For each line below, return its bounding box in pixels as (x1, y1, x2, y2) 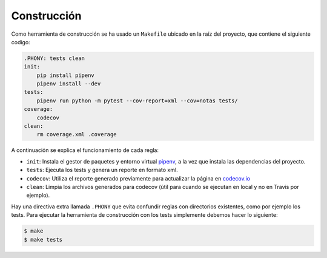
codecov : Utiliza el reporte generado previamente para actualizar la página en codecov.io (26, 174, 251, 182)
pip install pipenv (36, 71, 95, 79)
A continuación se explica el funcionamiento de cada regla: (11, 147, 159, 154)
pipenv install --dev (36, 81, 101, 87)
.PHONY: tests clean (24, 55, 85, 62)
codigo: (11, 38, 30, 45)
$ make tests (24, 236, 63, 243)
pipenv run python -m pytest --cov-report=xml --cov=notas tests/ (36, 97, 239, 104)
